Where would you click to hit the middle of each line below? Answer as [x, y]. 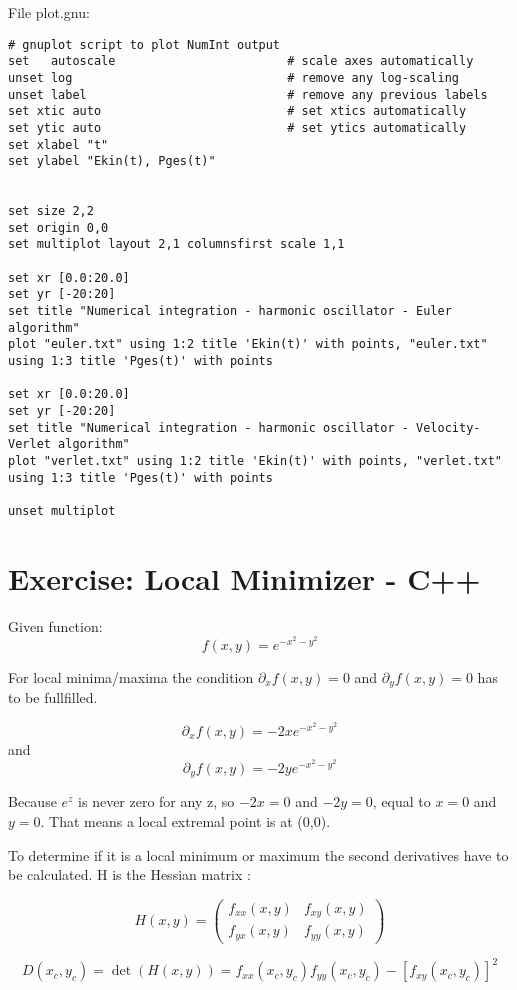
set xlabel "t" [58, 144]
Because [32, 801]
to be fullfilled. [53, 697]
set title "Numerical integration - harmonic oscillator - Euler [230, 311]
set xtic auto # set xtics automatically [237, 111]
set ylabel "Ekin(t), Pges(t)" [112, 161]
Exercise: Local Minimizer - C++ [244, 577]
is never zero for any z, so [156, 801]
